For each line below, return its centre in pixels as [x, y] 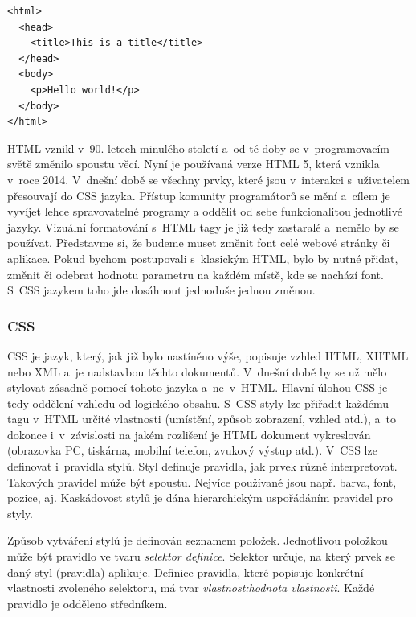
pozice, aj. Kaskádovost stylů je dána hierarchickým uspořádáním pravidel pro [200, 498]
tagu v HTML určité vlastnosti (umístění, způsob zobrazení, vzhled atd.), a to [202, 419]
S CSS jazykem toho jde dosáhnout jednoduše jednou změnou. [161, 290]
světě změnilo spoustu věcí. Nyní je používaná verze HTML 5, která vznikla [194, 164]
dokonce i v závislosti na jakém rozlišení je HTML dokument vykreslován [189, 434]
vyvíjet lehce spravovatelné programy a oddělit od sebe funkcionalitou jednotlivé [205, 211]
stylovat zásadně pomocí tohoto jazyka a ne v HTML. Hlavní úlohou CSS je [198, 387]
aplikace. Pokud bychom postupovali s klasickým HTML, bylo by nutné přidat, [203, 258]
